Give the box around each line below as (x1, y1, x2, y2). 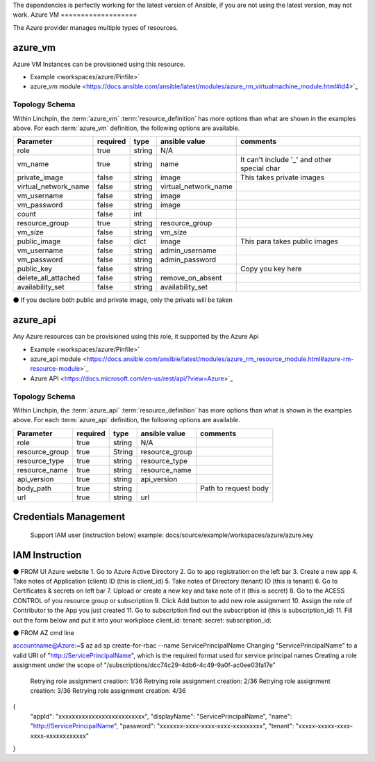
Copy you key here (240, 264, 302, 274)
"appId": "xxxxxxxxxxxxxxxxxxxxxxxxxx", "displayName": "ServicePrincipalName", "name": (30, 712, 292, 720)
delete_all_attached (17, 273, 81, 283)
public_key (17, 264, 52, 274)
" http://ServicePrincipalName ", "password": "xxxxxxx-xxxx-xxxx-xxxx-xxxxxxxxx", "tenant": (30, 722, 294, 730)
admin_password (160, 255, 217, 264)
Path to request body (200, 483, 269, 493)
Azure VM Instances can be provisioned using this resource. (12, 60, 185, 68)
